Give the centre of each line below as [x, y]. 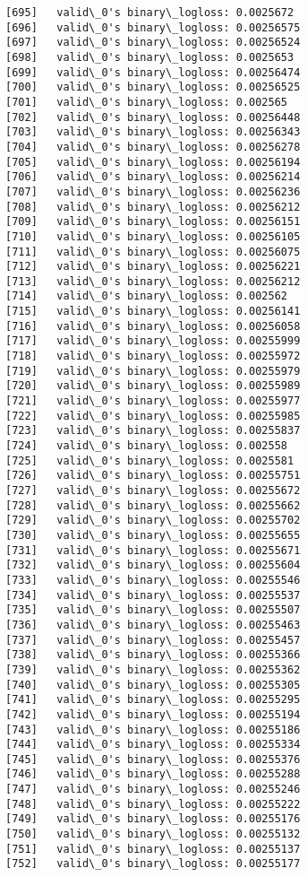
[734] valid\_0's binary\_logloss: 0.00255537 [153, 595]
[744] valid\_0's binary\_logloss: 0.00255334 [153, 745]
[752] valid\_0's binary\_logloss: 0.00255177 [153, 864]
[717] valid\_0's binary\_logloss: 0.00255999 [153, 341]
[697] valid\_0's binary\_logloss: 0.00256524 [153, 43]
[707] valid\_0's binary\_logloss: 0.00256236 [153, 191]
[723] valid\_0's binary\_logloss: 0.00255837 [153, 431]
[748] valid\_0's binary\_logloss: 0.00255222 [153, 804]
